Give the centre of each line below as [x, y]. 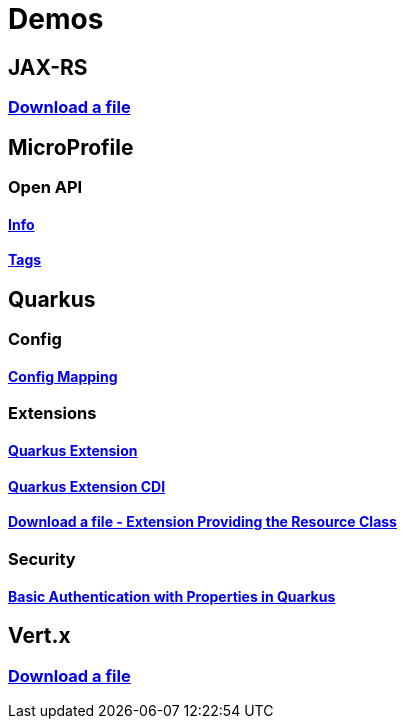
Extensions [52, 413]
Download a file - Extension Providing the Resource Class [202, 522]
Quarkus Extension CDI [87, 486]
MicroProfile [71, 147]
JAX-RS [48, 67]
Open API [45, 187]
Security [42, 558]
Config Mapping [63, 376]
